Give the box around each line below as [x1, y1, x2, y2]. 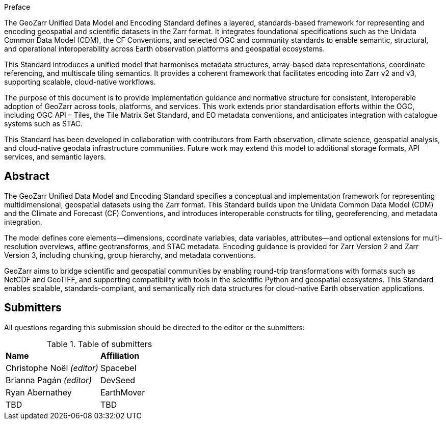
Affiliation [100, 350, 140, 361]
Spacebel [100, 362, 137, 373]
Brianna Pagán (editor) [6, 375, 92, 385]
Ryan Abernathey [6, 387, 72, 397]
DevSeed [100, 375, 136, 385]
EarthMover [100, 387, 145, 397]
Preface [4, 3, 31, 11]
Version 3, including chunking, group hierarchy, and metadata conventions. [4, 250, 256, 259]
